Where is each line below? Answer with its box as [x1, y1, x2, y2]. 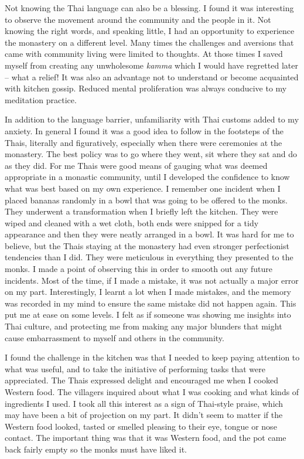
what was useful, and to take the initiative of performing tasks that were [5, 362, 265, 375]
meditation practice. [5, 93, 77, 106]
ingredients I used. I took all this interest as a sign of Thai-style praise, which [5, 397, 283, 409]
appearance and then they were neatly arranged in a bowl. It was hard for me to [5, 228, 294, 240]
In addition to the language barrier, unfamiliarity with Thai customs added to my [5, 113, 299, 125]
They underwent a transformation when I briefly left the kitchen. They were [5, 205, 278, 217]
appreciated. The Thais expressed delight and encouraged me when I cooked [5, 374, 278, 386]
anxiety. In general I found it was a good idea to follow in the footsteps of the [5, 124, 283, 137]
